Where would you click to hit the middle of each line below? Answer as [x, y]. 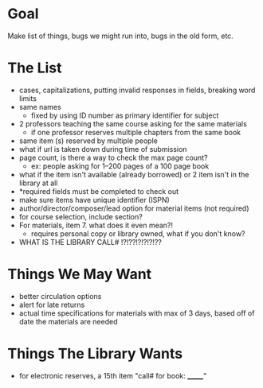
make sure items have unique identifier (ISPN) [94, 200]
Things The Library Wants [95, 354]
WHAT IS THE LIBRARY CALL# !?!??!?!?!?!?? [90, 242]
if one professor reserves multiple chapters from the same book [136, 132]
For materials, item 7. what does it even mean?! [96, 225]
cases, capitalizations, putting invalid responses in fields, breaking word [137, 90]
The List [35, 68]
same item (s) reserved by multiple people [88, 141]
